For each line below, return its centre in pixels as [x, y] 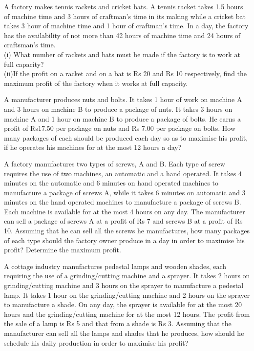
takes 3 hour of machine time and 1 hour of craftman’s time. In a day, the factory [126, 26]
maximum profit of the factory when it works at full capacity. [96, 83]
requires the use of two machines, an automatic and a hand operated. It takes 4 [123, 173]
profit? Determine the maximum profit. [63, 250]
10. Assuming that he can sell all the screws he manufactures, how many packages [127, 231]
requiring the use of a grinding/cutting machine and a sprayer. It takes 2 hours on [127, 276]
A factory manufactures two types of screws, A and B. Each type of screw [115, 163]
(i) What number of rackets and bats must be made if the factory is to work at [122, 54]
